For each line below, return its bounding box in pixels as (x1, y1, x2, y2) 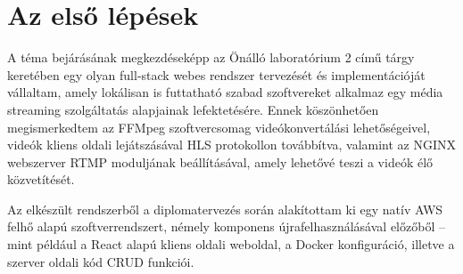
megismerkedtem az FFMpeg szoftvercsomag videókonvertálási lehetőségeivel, (7, 117, 431, 136)
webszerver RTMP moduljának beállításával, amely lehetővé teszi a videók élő (7, 152, 434, 171)
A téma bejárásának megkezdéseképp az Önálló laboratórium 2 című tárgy (7, 48, 415, 67)
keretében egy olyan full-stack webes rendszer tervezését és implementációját (7, 65, 426, 84)
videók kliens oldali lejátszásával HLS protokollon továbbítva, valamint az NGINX (7, 135, 457, 154)
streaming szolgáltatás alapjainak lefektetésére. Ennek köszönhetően (7, 100, 379, 118)
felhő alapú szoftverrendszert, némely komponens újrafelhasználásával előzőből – (7, 217, 445, 236)
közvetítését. (7, 170, 75, 189)
